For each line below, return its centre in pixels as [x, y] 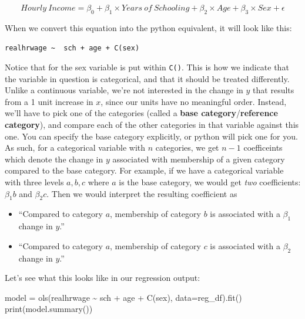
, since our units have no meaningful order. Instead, [194, 101]
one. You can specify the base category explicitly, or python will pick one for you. [151, 136]
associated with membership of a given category [199, 159]
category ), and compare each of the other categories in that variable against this [152, 125]
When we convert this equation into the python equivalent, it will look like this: [148, 27]
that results [274, 90]
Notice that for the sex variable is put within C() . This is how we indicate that [147, 67]
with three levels [34, 182]
